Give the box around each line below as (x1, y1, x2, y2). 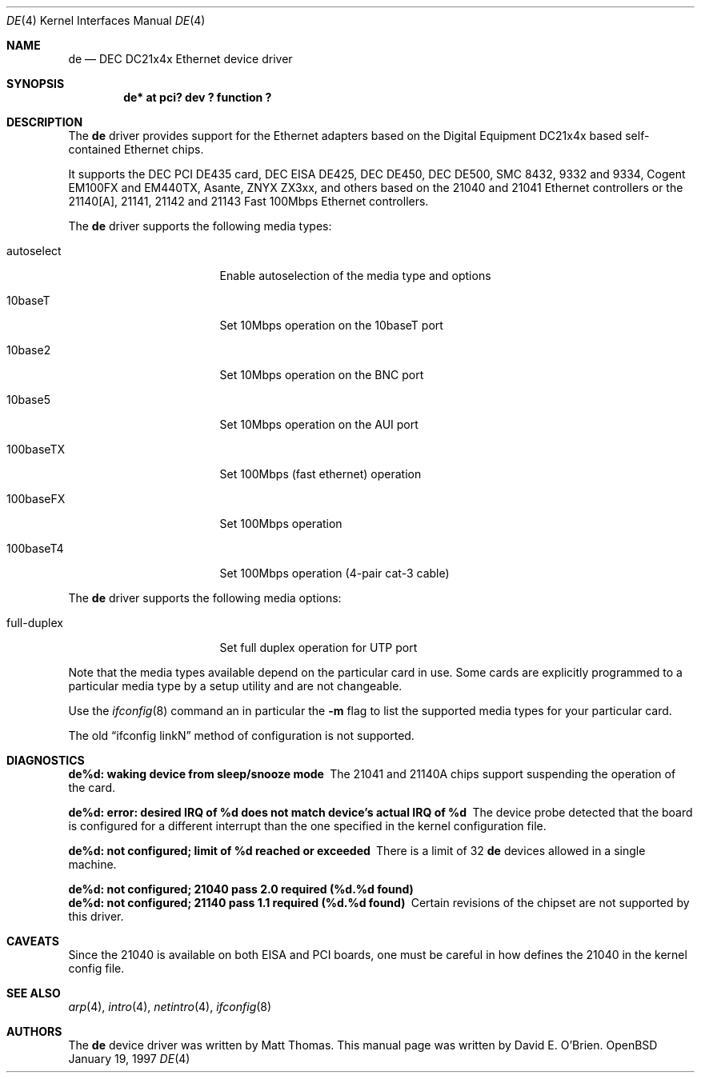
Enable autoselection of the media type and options (219, 269, 491, 282)
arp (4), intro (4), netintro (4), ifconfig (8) (68, 1000, 272, 1013)
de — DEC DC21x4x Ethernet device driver (68, 52, 293, 66)
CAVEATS (6, 934, 59, 948)
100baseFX (6, 492, 66, 506)
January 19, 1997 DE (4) (68, 1052, 190, 1065)
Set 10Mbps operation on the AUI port (219, 418, 419, 431)
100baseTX (6, 442, 65, 456)
